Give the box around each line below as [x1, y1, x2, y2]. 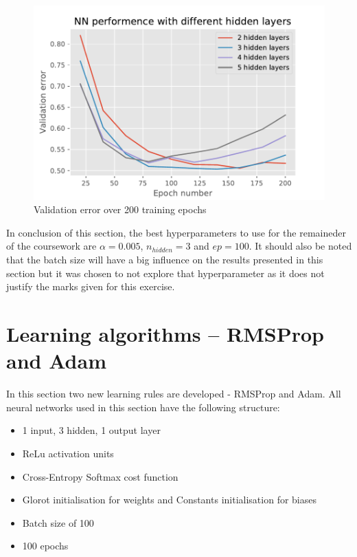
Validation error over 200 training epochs [34, 202, 207, 217]
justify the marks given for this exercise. [6, 279, 175, 294]
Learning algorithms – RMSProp [6, 320, 324, 347]
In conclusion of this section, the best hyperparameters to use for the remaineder [6, 225, 346, 239]
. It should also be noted [249, 239, 352, 253]
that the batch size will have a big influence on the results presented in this [6, 252, 323, 267]
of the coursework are [6, 239, 97, 253]
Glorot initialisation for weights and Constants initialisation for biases [22, 492, 316, 507]
